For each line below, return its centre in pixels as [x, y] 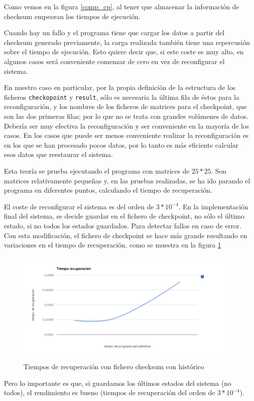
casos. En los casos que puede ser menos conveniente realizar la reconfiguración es [126, 135]
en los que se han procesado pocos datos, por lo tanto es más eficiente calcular [121, 145]
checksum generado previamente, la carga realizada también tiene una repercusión [127, 42]
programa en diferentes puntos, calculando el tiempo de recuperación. [108, 190]
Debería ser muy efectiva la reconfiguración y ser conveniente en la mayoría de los [127, 125]
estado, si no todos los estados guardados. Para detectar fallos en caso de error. [123, 225]
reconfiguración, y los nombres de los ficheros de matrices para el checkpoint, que [126, 106]
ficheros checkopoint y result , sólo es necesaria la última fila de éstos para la [122, 97]
